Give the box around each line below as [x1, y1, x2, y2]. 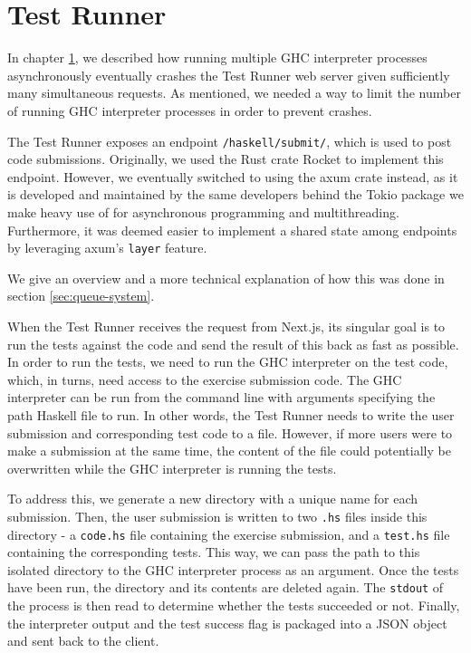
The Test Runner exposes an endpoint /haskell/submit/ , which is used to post [7, 131, 452, 150]
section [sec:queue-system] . [7, 286, 155, 305]
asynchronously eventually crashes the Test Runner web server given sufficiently [7, 65, 450, 84]
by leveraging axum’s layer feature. [7, 238, 207, 257]
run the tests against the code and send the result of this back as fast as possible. [7, 334, 459, 353]
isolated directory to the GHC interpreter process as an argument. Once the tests [7, 560, 459, 579]
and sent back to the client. [7, 631, 159, 650]
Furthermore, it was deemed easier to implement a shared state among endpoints [7, 220, 457, 239]
